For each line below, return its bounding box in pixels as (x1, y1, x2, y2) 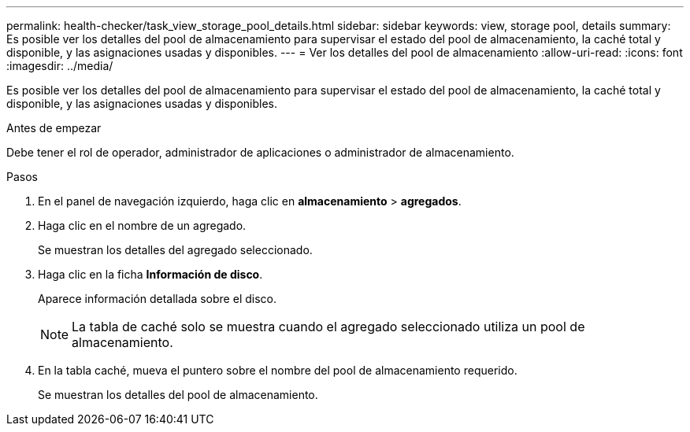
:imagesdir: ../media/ (6, 59, 113, 72)
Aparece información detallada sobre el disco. (38, 292, 276, 305)
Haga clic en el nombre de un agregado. (38, 219, 247, 232)
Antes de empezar (6, 121, 102, 135)
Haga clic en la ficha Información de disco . (38, 268, 263, 281)
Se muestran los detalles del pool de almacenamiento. (38, 388, 318, 401)
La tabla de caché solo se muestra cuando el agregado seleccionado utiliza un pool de (72, 319, 585, 334)
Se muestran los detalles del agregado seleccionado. (38, 243, 313, 257)
